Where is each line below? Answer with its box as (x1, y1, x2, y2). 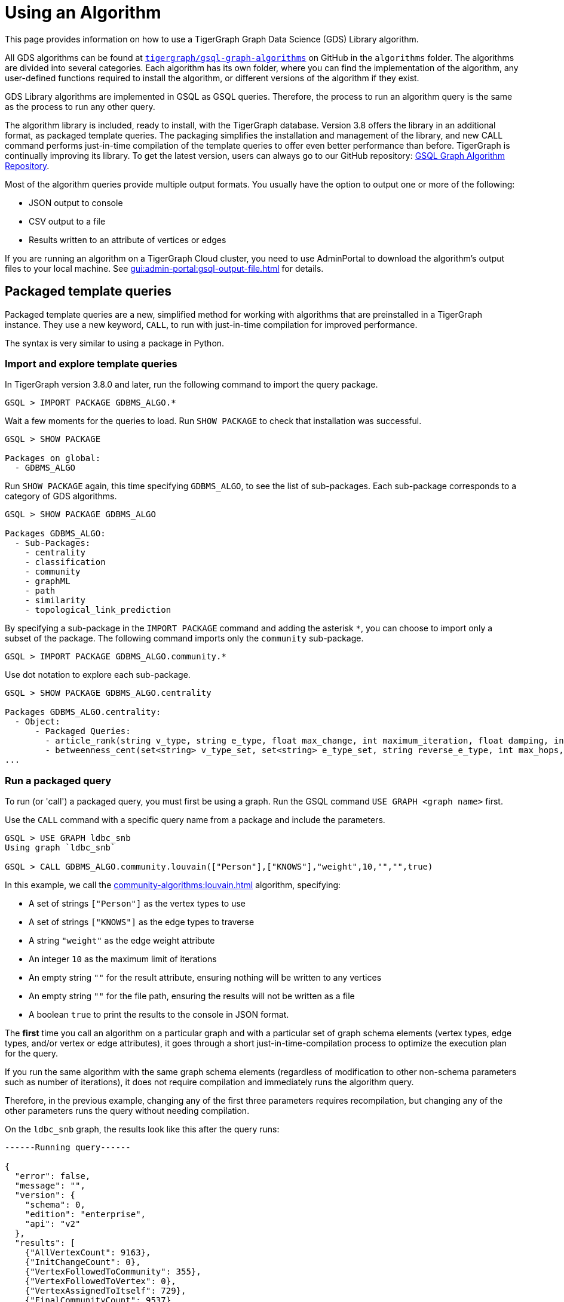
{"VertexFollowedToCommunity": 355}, (24, 1267, 201, 1277)
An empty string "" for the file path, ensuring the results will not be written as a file (29, 991, 355, 1002)
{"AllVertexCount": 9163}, (24, 1248, 151, 1258)
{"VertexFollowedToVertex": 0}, (24, 1276, 176, 1286)
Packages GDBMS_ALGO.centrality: (5, 707, 161, 717)
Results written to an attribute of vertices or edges (29, 234, 226, 245)
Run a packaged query (5, 774, 112, 787)
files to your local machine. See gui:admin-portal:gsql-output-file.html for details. (5, 263, 324, 274)
